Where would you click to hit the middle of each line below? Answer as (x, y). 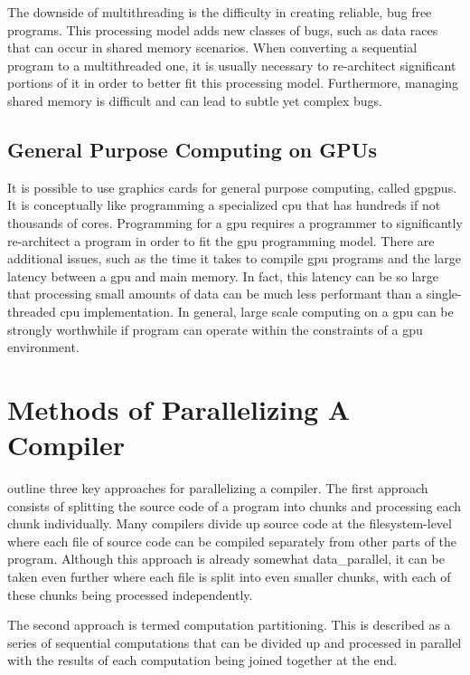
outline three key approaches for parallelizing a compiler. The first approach (218, 488)
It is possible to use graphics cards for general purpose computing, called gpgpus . (232, 187)
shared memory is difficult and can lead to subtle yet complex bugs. (195, 100)
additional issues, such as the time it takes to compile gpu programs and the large (234, 258)
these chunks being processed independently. (130, 594)
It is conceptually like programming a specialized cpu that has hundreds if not (224, 205)
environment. (43, 347)
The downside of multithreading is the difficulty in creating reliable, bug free (220, 12)
